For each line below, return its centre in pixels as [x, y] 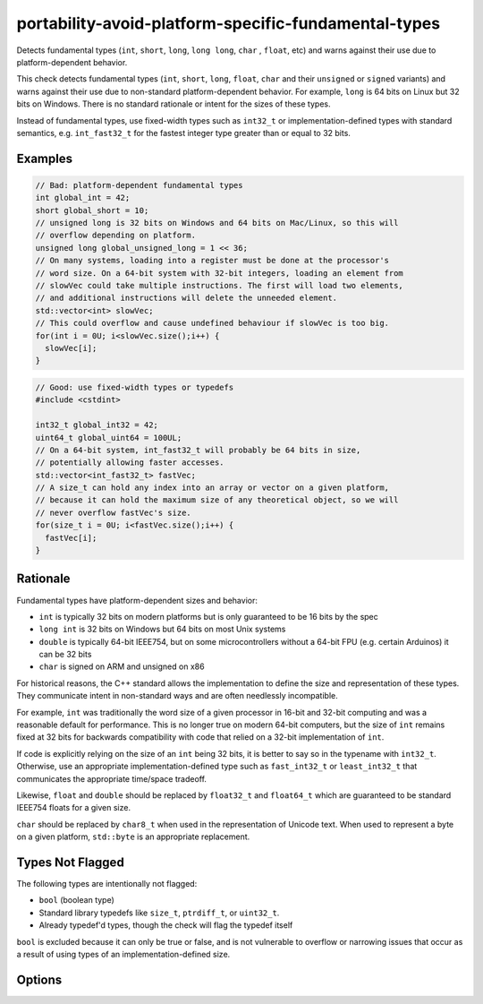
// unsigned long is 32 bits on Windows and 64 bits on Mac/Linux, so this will [217, 223]
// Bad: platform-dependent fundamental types [139, 185]
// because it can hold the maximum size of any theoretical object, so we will [217, 500]
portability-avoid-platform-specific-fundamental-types [229, 23]
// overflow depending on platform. [116, 236]
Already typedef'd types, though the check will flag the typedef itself [166, 925]
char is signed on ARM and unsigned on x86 [122, 666]
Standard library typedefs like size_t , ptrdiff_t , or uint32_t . [159, 913]
